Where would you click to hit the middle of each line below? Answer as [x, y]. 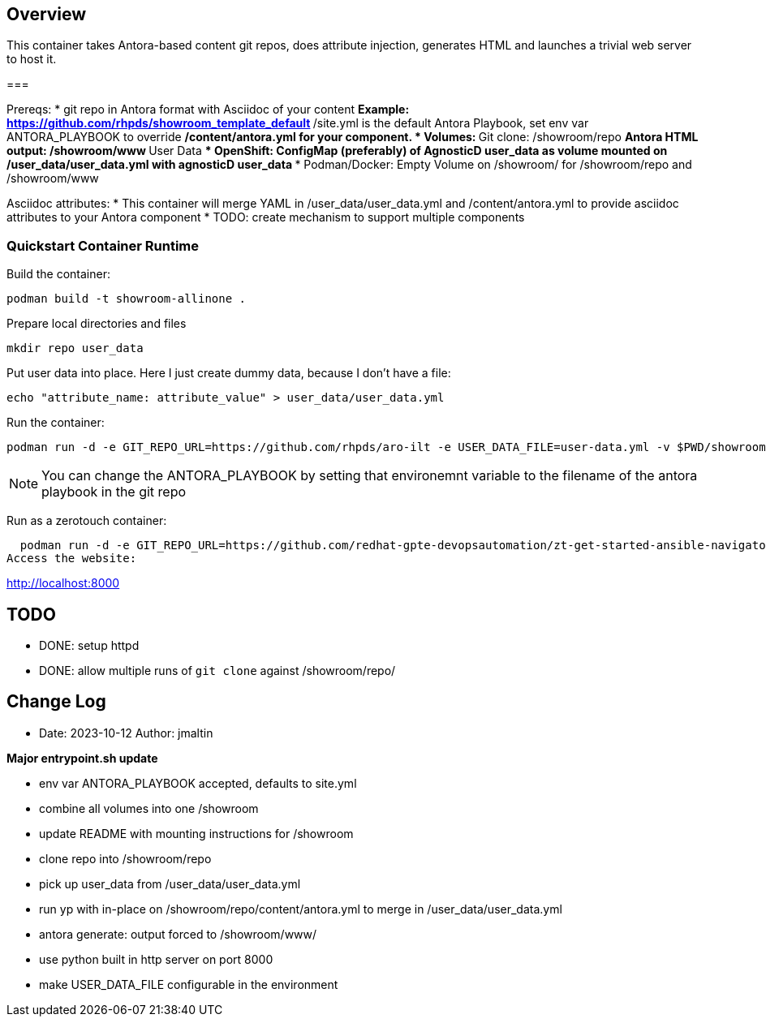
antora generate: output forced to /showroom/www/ [178, 934]
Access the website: [72, 559]
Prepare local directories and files [97, 324]
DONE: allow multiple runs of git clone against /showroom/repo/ [217, 671]
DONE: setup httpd [89, 646]
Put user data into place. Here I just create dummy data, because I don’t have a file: [229, 373]
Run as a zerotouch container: [87, 521]
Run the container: [56, 423]
